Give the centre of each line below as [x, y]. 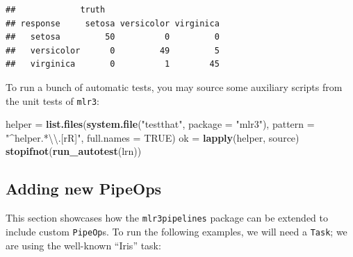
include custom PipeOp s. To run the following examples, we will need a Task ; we [176, 231]
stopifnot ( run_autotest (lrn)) [74, 151]
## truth [56, 10]
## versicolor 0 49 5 [113, 50]
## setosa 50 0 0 [113, 37]
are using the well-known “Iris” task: [83, 245]
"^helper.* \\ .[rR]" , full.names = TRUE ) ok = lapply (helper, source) [153, 137]
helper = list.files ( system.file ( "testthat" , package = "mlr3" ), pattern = [160, 124]
